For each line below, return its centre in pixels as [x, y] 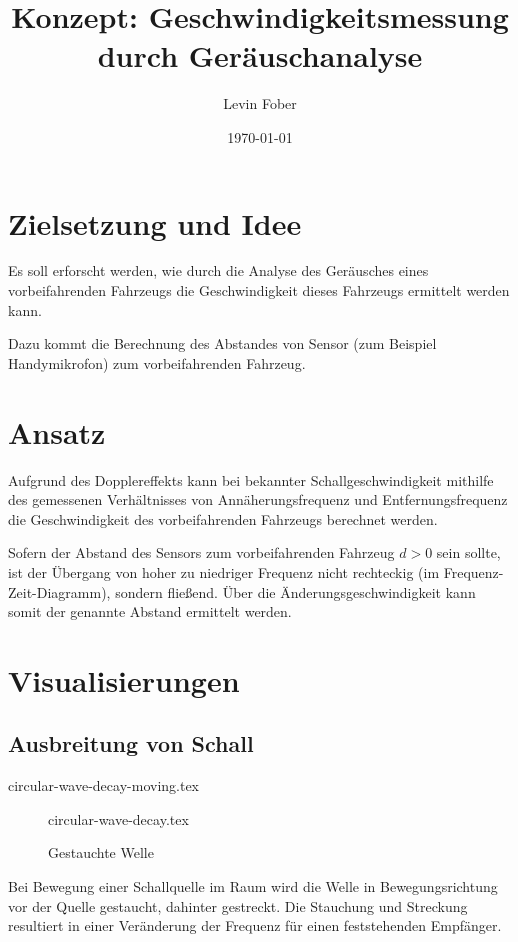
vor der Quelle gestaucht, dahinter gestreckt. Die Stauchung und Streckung [238, 905]
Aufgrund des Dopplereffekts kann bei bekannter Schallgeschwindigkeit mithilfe [251, 479]
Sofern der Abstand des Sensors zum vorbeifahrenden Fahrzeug [201, 552]
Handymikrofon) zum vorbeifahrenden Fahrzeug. [157, 362]
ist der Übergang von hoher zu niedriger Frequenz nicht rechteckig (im [224, 571]
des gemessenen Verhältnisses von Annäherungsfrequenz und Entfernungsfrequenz [258, 499]
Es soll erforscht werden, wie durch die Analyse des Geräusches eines [218, 270]
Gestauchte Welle [101, 852]
